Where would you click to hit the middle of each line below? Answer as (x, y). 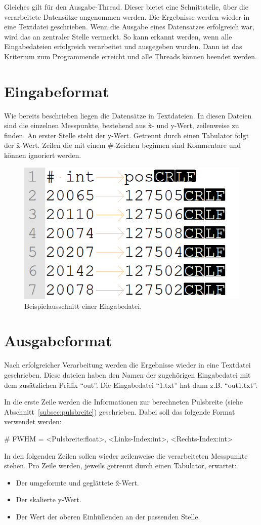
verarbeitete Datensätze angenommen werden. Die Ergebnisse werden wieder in (127, 16)
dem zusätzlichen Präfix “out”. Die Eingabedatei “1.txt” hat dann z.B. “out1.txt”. (131, 385)
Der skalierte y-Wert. (49, 499)
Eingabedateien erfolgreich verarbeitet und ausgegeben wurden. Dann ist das (123, 46)
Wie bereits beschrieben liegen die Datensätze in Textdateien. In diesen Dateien (128, 115)
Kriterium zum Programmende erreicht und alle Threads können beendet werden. (130, 56)
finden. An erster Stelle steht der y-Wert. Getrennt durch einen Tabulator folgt (126, 135)
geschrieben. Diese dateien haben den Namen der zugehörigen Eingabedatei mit (127, 374)
